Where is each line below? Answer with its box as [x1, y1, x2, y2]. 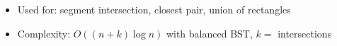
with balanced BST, [166, 25, 253, 40]
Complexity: [17, 25, 71, 40]
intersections [278, 25, 332, 40]
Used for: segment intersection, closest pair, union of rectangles [17, 2, 291, 16]
